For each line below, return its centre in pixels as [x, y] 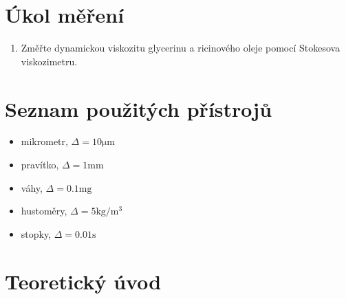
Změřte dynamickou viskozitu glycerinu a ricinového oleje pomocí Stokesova [181, 48]
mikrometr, [44, 141]
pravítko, [40, 165]
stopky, [36, 233]
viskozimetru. [49, 61]
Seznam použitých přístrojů [139, 108]
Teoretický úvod [83, 281]
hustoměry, [44, 211]
